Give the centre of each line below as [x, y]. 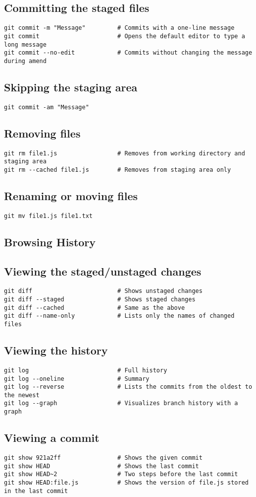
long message [25, 44]
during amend [25, 61]
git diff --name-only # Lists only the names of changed [119, 316]
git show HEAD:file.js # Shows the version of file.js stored [126, 482]
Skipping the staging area [71, 87]
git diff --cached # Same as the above [95, 308]
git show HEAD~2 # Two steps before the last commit [121, 474]
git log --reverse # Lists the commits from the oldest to [128, 387]
